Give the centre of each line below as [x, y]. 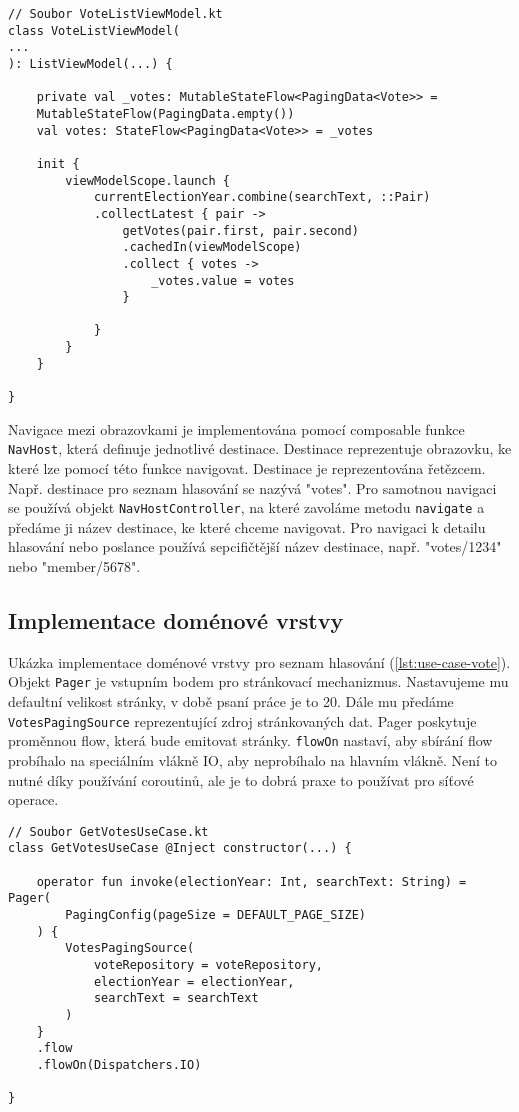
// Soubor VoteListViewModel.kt [115, 14]
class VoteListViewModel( [94, 30]
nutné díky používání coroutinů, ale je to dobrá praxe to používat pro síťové [241, 779]
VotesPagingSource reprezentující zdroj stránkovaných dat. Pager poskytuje [242, 720]
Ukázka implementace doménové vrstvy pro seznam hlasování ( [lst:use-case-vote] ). [259, 661]
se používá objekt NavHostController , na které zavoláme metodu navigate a [246, 507]
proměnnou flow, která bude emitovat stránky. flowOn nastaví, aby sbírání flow [250, 740]
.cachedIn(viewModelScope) [212, 247]
